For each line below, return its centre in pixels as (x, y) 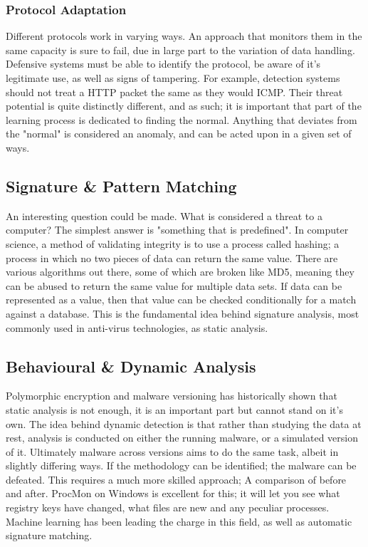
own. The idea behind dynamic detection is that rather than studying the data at (184, 423)
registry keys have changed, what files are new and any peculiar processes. (168, 507)
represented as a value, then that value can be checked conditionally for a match (181, 299)
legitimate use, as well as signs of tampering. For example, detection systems (173, 78)
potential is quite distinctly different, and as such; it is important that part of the (184, 106)
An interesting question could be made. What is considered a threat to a (164, 215)
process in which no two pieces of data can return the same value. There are (172, 257)
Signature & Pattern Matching (121, 186)
